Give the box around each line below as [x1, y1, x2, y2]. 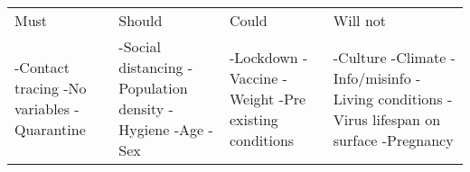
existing [229, 108, 278, 130]
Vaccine [229, 67, 278, 88]
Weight [229, 87, 275, 109]
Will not [333, 10, 387, 31]
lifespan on [372, 108, 441, 130]
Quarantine [14, 119, 86, 140]
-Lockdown [229, 46, 298, 68]
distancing [118, 57, 183, 77]
